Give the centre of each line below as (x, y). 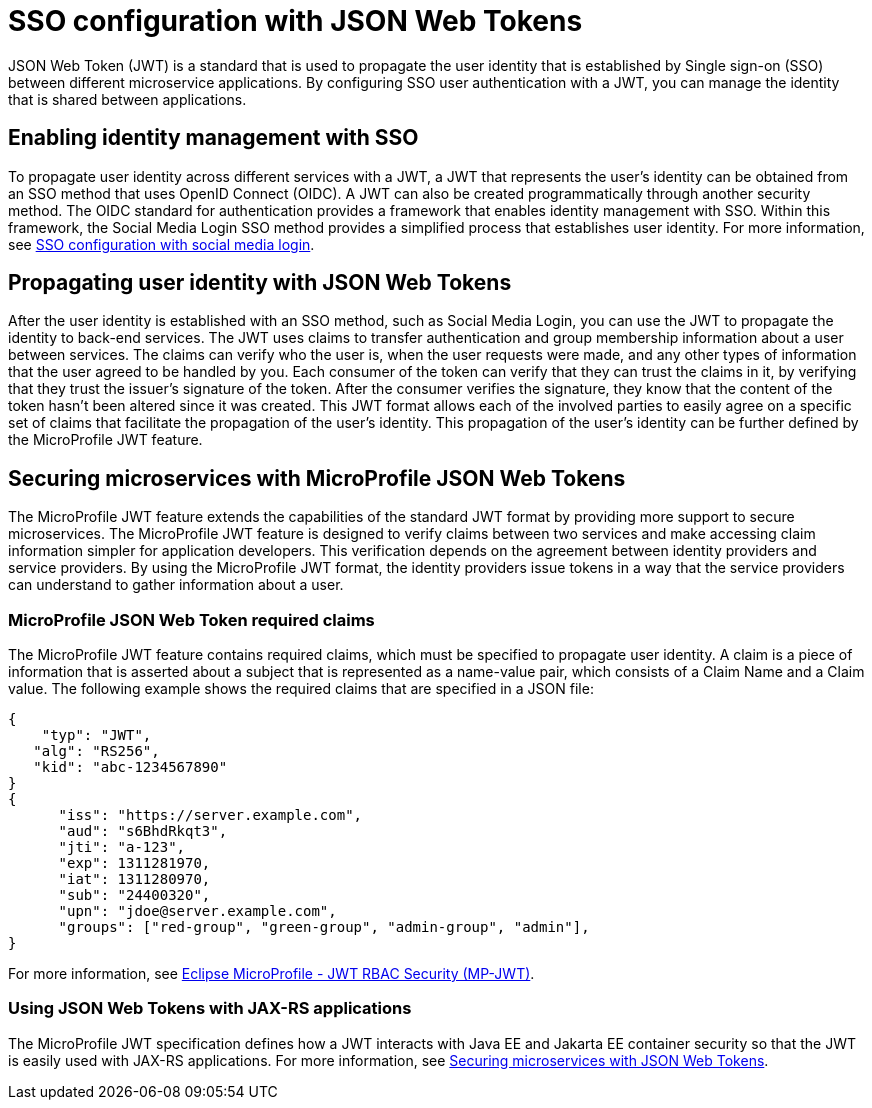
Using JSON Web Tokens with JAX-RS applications (210, 1008)
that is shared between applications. (127, 99)
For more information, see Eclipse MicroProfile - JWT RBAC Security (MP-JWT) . (271, 974)
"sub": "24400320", (134, 895)
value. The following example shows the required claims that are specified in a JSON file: (301, 689)
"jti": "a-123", (122, 847)
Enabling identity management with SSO (213, 138)
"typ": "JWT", (96, 735)
